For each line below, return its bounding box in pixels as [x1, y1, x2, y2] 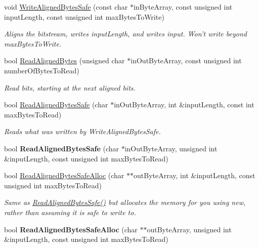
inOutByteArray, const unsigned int [131, 55, 242, 66]
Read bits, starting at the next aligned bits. [4, 82, 136, 93]
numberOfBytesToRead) [4, 65, 79, 75]
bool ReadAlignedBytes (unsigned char [4, 55, 125, 66]
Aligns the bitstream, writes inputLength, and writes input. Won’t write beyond [4, 28, 247, 39]
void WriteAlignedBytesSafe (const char [4, 2, 128, 12]
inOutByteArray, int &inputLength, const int [114, 99, 254, 110]
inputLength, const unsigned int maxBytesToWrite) [4, 11, 164, 22]
